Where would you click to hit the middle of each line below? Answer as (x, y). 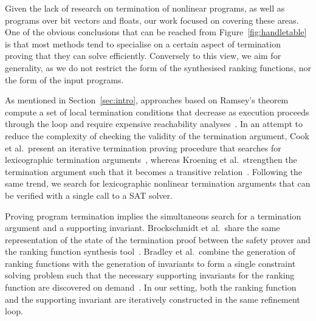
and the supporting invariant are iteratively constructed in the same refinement (153, 299)
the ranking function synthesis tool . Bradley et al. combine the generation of (150, 251)
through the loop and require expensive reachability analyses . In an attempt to (154, 124)
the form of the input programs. (64, 79)
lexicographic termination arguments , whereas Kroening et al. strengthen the (151, 160)
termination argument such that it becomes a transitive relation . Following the (154, 171)
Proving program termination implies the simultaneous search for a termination (153, 216)
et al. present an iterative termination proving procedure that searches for (143, 147)
